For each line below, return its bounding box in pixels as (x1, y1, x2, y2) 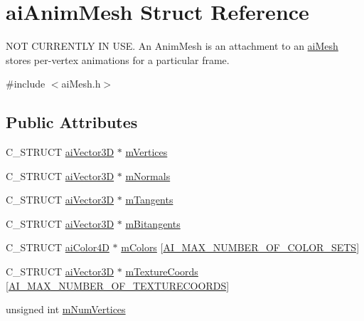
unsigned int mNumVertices (6, 302, 126, 317)
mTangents (125, 192, 173, 207)
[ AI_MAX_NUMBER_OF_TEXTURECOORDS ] (6, 278, 230, 293)
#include (6, 76, 45, 91)
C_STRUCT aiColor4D (6, 240, 109, 255)
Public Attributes (6, 111, 138, 133)
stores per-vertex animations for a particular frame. (6, 52, 230, 67)
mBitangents (125, 216, 181, 231)
